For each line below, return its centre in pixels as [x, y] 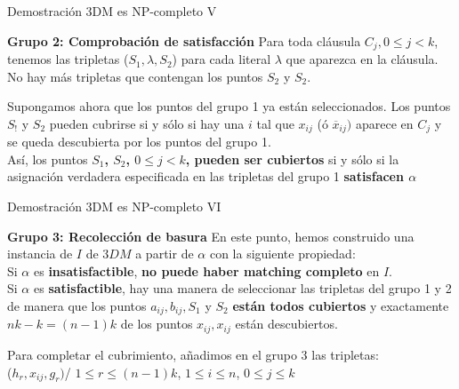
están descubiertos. [286, 324]
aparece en [384, 123]
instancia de [40, 254]
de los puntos [157, 324]
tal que [275, 123]
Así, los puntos [48, 159]
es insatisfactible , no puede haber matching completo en [206, 270]
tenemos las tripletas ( [68, 59]
